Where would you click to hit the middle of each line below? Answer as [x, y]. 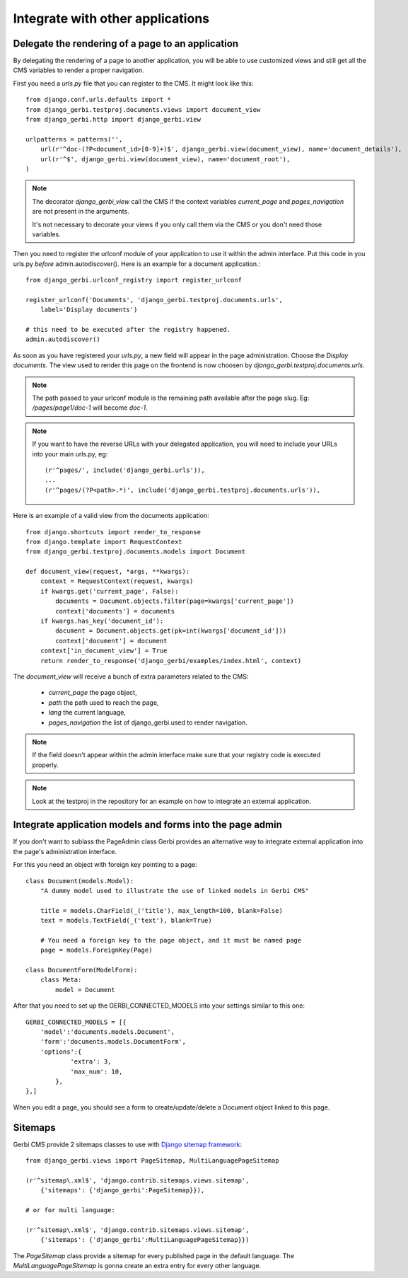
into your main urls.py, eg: [70, 454]
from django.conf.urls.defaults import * [98, 100]
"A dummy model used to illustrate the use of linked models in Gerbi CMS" [174, 891]
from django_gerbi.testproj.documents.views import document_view [143, 109]
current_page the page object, [93, 693]
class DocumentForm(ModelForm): [82, 970]
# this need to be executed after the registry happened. [128, 330]
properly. [45, 765]
